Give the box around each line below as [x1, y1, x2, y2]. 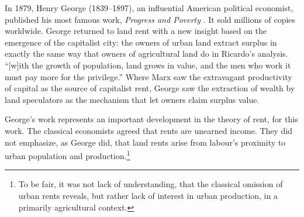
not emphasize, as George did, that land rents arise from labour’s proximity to [5, 136, 286, 148]
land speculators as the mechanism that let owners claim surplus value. [5, 93, 260, 105]
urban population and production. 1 [5, 148, 130, 161]
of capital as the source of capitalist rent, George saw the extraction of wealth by [5, 82, 295, 94]
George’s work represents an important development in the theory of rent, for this [5, 113, 298, 125]
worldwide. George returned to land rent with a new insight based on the [5, 25, 267, 37]
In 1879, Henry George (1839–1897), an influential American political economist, [5, 2, 293, 13]
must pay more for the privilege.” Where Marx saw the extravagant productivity [5, 70, 292, 82]
